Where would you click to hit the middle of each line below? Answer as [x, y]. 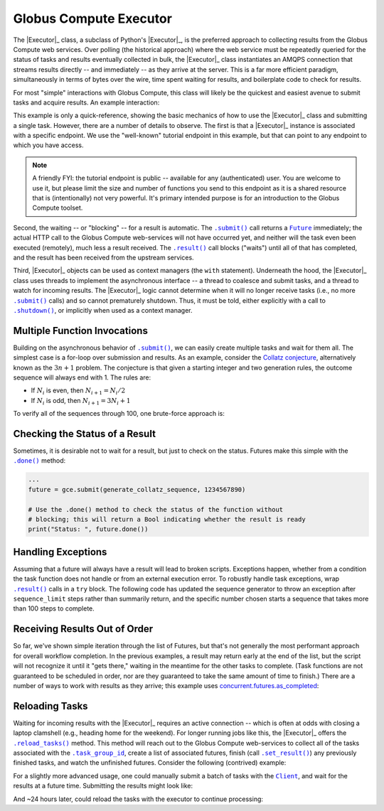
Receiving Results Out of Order [83, 629]
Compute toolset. [58, 208]
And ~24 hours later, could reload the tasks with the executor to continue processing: [138, 799]
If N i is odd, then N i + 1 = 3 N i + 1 [81, 401]
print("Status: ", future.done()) [88, 529]
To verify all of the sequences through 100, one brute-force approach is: [119, 414]
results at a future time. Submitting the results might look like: [103, 786]
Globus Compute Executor [92, 18]
